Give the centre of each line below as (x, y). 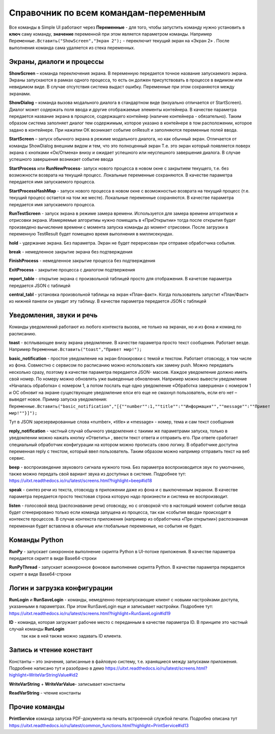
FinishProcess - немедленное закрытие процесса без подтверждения (82, 261)
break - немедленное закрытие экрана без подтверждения (71, 252)
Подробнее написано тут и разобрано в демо (57, 668)
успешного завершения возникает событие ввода (61, 159)
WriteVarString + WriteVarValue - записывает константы (67, 684)
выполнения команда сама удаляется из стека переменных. (72, 48)
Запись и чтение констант (51, 650)
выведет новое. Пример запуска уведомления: (58, 399)
